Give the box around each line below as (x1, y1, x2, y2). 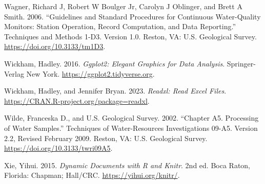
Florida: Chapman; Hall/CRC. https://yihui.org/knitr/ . (4, 170, 180, 180)
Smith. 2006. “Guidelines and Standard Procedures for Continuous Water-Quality (4, 11, 261, 21)
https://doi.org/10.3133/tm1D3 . (4, 41, 106, 52)
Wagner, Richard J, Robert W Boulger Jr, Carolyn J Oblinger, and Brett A (4, 1, 242, 11)
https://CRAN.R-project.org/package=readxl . (4, 95, 150, 106)
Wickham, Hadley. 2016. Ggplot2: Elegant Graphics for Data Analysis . (4, 58, 225, 68)
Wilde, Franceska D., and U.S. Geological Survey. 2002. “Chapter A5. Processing (4, 112, 259, 123)
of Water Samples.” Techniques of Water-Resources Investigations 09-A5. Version (4, 122, 258, 133)
